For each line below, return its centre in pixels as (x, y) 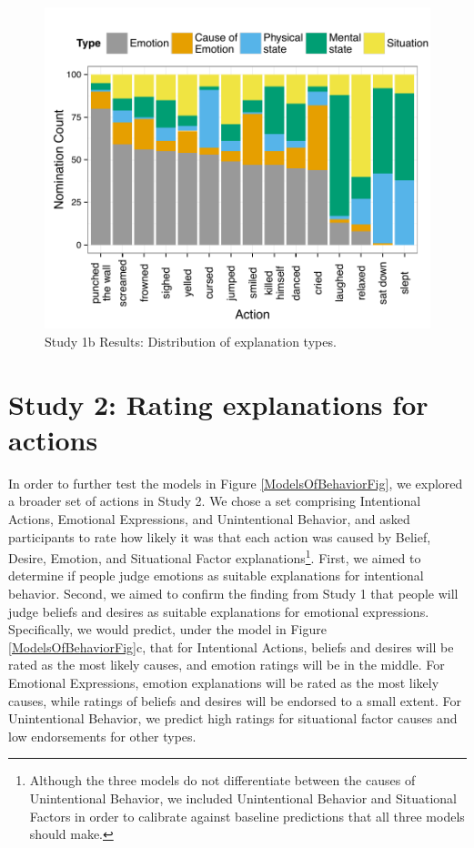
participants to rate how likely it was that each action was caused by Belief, (220, 536)
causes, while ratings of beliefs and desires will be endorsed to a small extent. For (235, 700)
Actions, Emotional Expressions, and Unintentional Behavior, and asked (209, 519)
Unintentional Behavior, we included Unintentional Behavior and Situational (243, 798)
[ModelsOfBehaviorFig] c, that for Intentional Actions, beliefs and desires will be (231, 646)
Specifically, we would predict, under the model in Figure (167, 629)
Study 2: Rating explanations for (218, 404)
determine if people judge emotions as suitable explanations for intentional (216, 575)
